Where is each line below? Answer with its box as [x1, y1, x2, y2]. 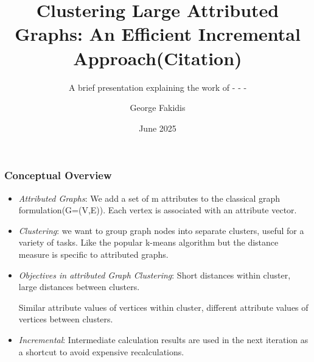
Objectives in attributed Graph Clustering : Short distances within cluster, [18, 268, 291, 281]
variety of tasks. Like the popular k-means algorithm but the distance [18, 236, 279, 249]
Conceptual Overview [4, 168, 112, 183]
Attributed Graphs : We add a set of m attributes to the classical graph [18, 191, 281, 204]
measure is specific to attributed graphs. [18, 247, 169, 260]
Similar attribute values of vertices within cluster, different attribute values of [18, 300, 309, 313]
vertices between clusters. [18, 313, 113, 325]
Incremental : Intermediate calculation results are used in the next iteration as [18, 333, 309, 346]
